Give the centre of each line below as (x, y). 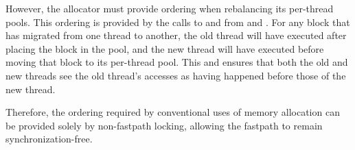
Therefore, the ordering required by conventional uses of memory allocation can (173, 112)
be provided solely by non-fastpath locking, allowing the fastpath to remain (164, 125)
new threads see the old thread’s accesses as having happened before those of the (176, 75)
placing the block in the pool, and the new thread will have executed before (165, 48)
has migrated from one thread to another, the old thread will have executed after (176, 35)
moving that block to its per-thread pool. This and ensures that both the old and (177, 62)
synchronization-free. (49, 139)
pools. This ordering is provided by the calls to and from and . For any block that (178, 22)
